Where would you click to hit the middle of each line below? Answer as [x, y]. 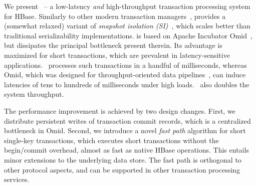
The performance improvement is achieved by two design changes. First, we [120, 110]
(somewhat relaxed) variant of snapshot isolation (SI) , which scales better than [127, 26]
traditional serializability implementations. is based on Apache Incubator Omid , [128, 35]
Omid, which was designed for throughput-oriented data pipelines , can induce [125, 75]
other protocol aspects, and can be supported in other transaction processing [122, 169]
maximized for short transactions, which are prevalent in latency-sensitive [117, 55]
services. [17, 179]
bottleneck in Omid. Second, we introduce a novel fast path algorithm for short [125, 130]
